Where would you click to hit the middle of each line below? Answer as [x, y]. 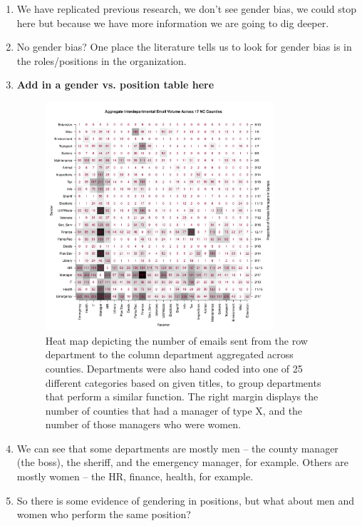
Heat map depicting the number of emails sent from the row [176, 340]
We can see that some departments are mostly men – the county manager [177, 448]
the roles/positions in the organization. [102, 60]
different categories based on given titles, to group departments [183, 382]
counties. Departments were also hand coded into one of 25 [174, 368]
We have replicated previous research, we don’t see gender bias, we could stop [186, 9]
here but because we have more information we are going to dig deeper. [173, 22]
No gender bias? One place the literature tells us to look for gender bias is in [184, 47]
